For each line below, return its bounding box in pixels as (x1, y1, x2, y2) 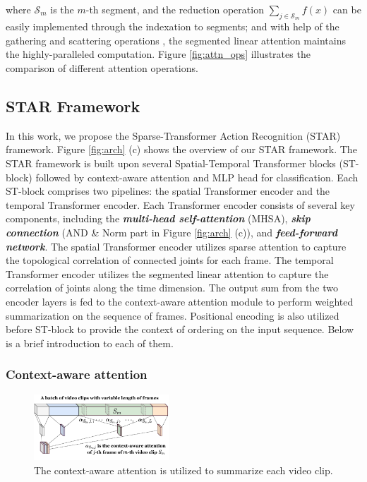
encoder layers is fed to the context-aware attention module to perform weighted (6, 294, 354, 308)
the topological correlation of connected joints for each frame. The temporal (6, 253, 334, 267)
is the (50, 2, 74, 16)
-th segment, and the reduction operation (85, 2, 264, 16)
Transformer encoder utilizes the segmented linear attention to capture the (6, 266, 329, 281)
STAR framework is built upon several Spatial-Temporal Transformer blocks (6, 155, 336, 170)
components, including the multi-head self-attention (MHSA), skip (6, 211, 311, 226)
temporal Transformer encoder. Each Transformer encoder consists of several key (6, 197, 355, 212)
